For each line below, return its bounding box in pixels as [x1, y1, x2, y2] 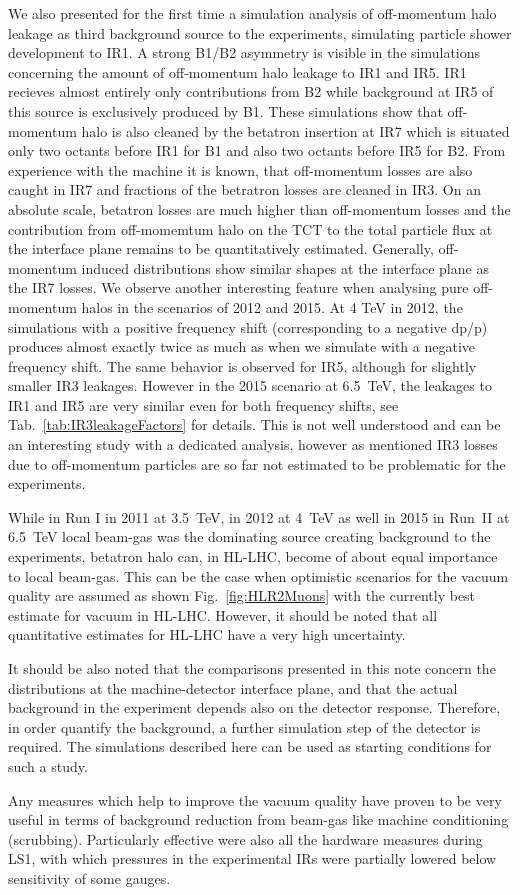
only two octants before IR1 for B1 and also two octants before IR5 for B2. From [8, 140, 506, 161]
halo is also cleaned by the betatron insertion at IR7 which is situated [81, 120, 510, 141]
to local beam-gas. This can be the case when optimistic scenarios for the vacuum [8, 565, 509, 586]
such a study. [8, 755, 88, 776]
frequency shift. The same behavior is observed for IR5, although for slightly [8, 355, 477, 376]
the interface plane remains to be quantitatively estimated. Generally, [8, 238, 434, 259]
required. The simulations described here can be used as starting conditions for [8, 736, 492, 757]
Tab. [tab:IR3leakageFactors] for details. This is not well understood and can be [8, 414, 501, 435]
